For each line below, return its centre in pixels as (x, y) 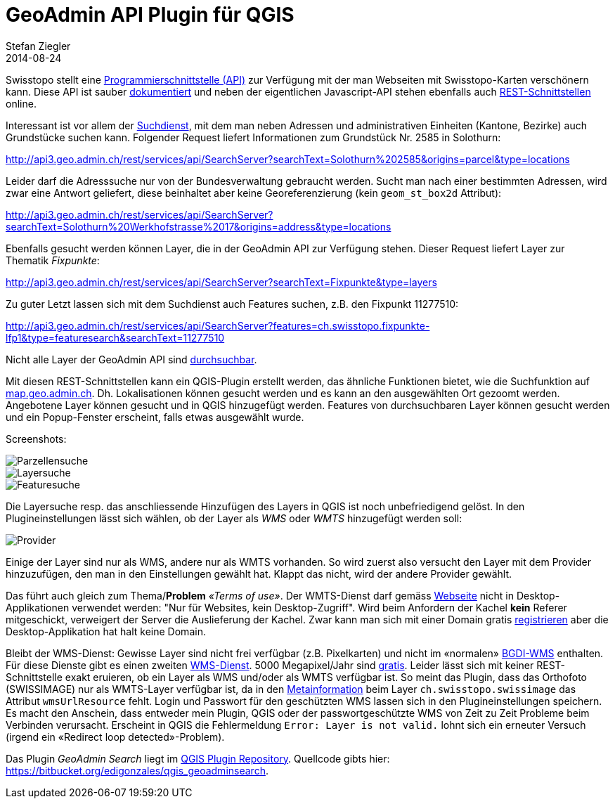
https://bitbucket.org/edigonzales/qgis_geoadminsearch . (137, 770)
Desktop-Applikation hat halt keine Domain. (106, 631)
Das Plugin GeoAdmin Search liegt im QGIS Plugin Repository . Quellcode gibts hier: (198, 758)
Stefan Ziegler (38, 46)
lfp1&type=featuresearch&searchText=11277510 (115, 337)
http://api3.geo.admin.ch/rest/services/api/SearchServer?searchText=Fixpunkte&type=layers (221, 282)
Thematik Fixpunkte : (53, 260)
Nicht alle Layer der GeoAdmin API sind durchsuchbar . (131, 359)
